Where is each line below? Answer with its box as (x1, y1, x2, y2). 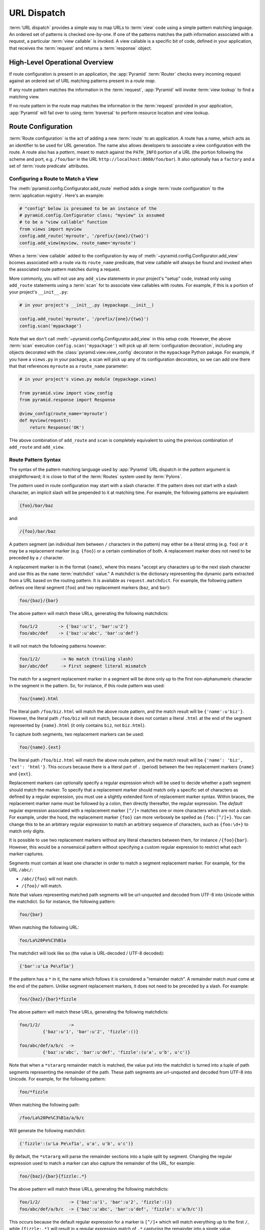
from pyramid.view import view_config (19, 390, 113, 396)
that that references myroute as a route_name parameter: (9, 363, 129, 369)
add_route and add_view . (9, 444, 65, 450)
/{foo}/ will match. (21, 883, 63, 889)
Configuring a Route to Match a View (9, 175, 99, 182)
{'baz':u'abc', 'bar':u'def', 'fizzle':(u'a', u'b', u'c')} (42, 1049, 190, 1055)
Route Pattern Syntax (9, 457, 61, 463)
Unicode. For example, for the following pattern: (9, 1076, 106, 1082)
